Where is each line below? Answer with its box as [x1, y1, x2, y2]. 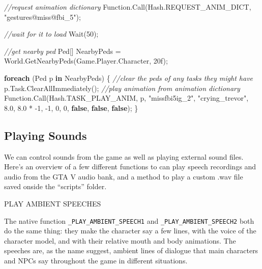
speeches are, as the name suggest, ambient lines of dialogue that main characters [4, 245, 258, 256]
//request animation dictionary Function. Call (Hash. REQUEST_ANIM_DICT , [4, 2, 251, 12]
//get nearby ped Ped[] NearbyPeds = [4, 45, 121, 56]
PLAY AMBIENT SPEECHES [4, 198, 101, 208]
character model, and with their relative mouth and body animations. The [4, 235, 236, 246]
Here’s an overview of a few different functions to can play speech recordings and [4, 161, 256, 172]
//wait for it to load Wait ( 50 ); [4, 28, 99, 39]
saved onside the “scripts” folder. [4, 181, 107, 192]
